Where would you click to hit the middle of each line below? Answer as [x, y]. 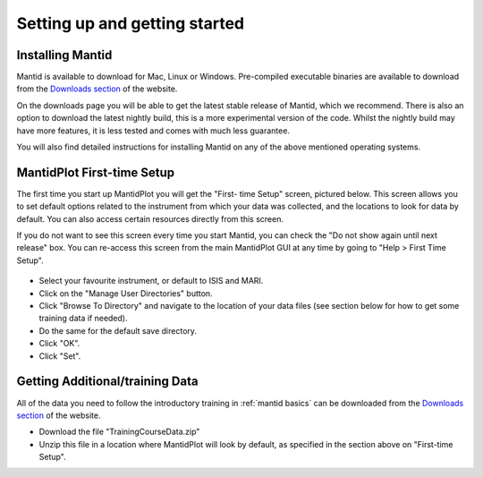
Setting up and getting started [131, 23]
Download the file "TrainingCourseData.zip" [119, 432]
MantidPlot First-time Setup [96, 172]
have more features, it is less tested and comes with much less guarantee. [153, 131]
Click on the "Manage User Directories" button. [126, 293]
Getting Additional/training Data [107, 382]
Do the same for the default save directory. [118, 330]
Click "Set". [60, 356]
